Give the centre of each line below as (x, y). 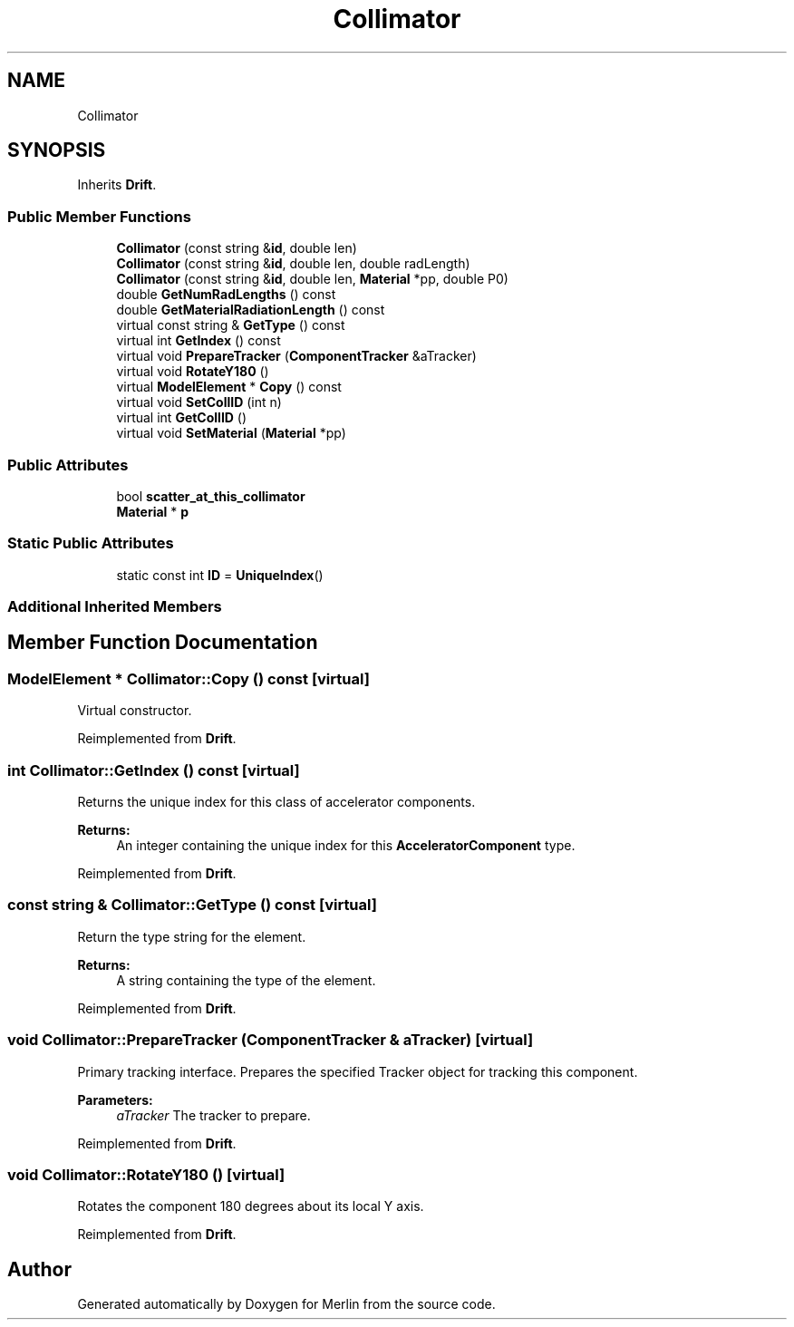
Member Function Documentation (163, 643)
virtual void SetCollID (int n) (199, 402)
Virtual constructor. (135, 711)
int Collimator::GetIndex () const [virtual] (154, 770)
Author (39, 1269)
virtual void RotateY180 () (193, 372)
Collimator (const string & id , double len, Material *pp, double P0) (312, 279)
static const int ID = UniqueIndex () (220, 575)
